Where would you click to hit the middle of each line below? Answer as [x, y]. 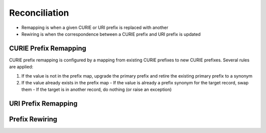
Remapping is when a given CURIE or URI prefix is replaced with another [95, 27]
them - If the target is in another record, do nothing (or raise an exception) [97, 90]
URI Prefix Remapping [43, 104]
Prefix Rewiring [33, 120]
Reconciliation [39, 13]
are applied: [21, 67]
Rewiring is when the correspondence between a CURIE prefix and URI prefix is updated [111, 34]
